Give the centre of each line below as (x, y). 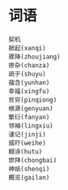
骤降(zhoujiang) (34, 57)
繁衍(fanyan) (29, 117)
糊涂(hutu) (25, 151)
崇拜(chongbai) (33, 160)
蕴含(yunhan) (29, 82)
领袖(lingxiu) (31, 126)
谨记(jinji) (27, 134)
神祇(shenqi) (29, 169)
